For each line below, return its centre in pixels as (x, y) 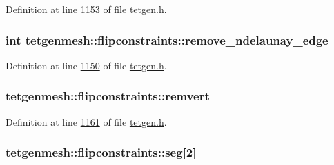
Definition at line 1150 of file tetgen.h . (86, 65)
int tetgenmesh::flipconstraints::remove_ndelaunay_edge (167, 40)
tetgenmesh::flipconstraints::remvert (108, 96)
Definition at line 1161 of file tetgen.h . (86, 121)
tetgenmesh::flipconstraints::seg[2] (101, 152)
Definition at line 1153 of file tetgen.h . (86, 9)
